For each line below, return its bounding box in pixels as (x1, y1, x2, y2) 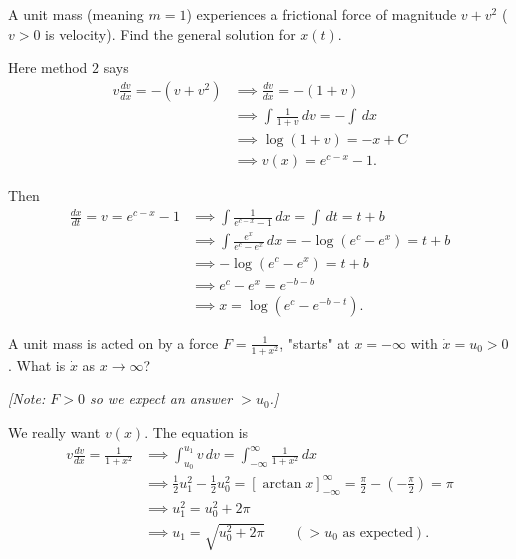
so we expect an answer (89, 388, 233, 409)
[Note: (8, 388, 46, 409)
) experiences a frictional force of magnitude (186, 4, 457, 24)
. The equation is (144, 421, 249, 442)
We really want (8, 421, 101, 442)
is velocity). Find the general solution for (45, 23, 296, 44)
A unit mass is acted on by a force (8, 332, 219, 353)
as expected (342, 525, 413, 540)
